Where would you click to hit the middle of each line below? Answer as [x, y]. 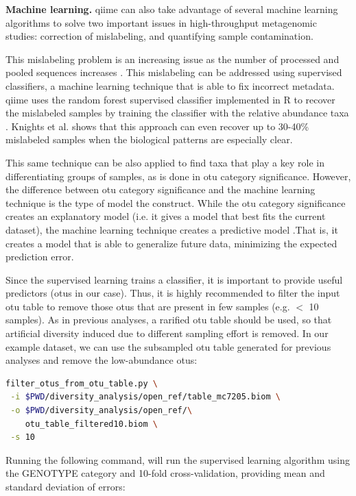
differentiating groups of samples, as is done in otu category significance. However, [178, 176]
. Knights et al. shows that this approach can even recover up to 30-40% [157, 126]
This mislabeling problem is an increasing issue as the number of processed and [173, 59]
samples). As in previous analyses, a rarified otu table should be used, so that [169, 320]
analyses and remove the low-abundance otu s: [102, 360]
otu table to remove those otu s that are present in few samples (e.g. [148, 306]
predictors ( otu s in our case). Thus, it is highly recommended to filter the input [173, 293]
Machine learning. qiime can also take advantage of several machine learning [172, 9]
